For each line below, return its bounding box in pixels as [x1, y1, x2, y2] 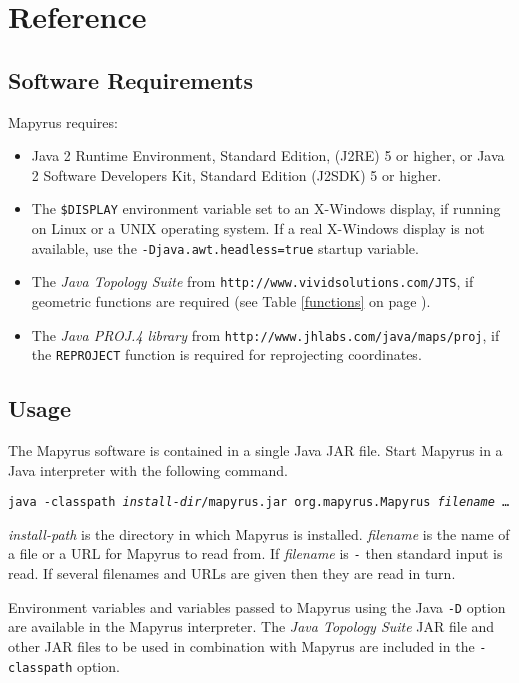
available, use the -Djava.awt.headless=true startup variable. [31, 237, 419, 258]
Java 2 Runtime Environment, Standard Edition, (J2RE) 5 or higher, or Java [31, 145, 505, 166]
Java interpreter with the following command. [8, 459, 288, 480]
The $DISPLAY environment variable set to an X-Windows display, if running [31, 198, 501, 219]
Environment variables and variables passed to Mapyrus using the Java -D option [8, 596, 506, 617]
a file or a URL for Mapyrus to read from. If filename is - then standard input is [8, 543, 503, 564]
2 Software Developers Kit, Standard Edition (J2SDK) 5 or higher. [31, 164, 442, 185]
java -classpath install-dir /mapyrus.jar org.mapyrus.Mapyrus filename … [8, 495, 510, 510]
